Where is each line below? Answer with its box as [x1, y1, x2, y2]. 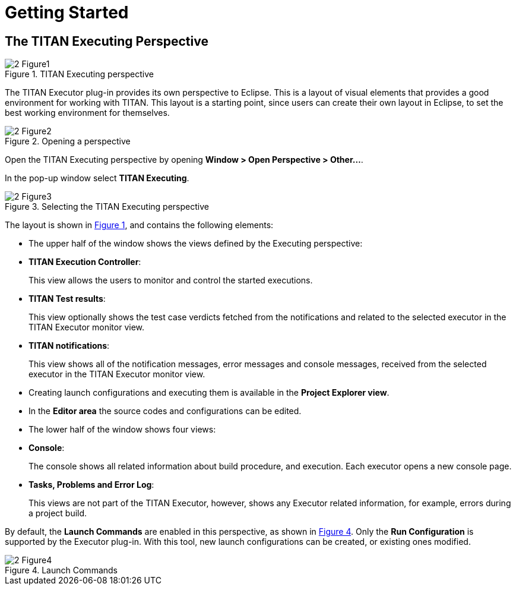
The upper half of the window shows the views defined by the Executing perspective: [29, 238, 363, 249]
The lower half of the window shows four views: [29, 424, 216, 435]
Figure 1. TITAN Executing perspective [5, 69, 154, 80]
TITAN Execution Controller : [29, 257, 141, 267]
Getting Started [5, 2, 129, 23]
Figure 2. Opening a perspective [5, 136, 131, 147]
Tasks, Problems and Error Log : [29, 479, 154, 490]
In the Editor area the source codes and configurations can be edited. [29, 406, 302, 417]
